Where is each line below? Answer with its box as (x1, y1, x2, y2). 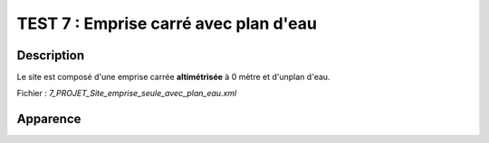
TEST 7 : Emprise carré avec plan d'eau (16, 13, 317, 33)
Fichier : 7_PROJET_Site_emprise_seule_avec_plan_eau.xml (16, 88, 237, 99)
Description (16, 48, 85, 63)
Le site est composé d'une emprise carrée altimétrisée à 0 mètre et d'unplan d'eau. (16, 72, 331, 83)
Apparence (16, 112, 81, 127)
